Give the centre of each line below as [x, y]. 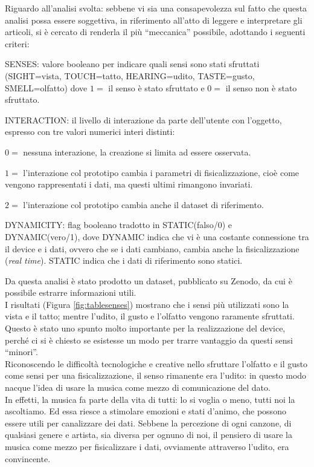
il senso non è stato [261, 87]
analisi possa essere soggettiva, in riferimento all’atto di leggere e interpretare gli [154, 20]
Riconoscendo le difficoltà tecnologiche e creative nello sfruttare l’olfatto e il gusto [156, 363]
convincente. [28, 458]
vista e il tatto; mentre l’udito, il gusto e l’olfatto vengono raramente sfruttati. [150, 316]
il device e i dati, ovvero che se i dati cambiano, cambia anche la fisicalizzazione [152, 248]
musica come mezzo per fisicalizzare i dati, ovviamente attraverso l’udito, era [147, 446]
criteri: [17, 43]
